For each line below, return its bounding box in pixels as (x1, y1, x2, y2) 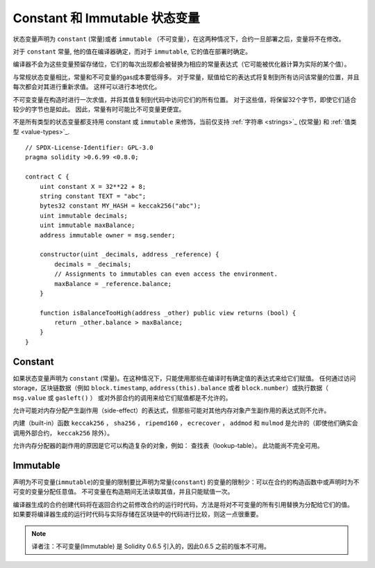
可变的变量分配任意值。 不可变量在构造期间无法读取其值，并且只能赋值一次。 (12, 487, 234, 496)
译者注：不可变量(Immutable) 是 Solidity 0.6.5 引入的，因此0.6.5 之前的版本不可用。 (31, 542, 270, 550)
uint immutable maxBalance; (39, 222, 135, 229)
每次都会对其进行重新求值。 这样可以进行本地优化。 (12, 83, 161, 91)
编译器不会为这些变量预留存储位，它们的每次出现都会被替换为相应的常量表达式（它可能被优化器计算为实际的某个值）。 (12, 60, 351, 69)
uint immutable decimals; (39, 212, 128, 219)
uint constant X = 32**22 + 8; (39, 183, 147, 190)
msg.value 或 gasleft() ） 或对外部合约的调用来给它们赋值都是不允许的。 (12, 393, 232, 402)
